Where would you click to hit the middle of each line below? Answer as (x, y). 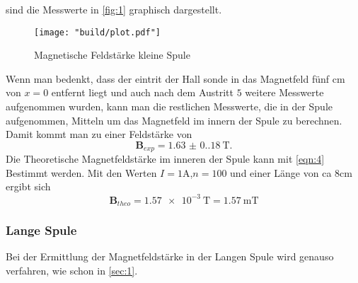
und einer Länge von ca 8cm (291, 172)
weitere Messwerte (284, 92)
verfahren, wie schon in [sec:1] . (72, 270)
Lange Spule (41, 230)
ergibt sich (28, 186)
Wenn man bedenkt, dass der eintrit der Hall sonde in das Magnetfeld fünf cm (175, 78)
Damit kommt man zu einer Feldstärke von (99, 134)
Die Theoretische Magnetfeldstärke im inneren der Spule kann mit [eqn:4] (165, 159)
